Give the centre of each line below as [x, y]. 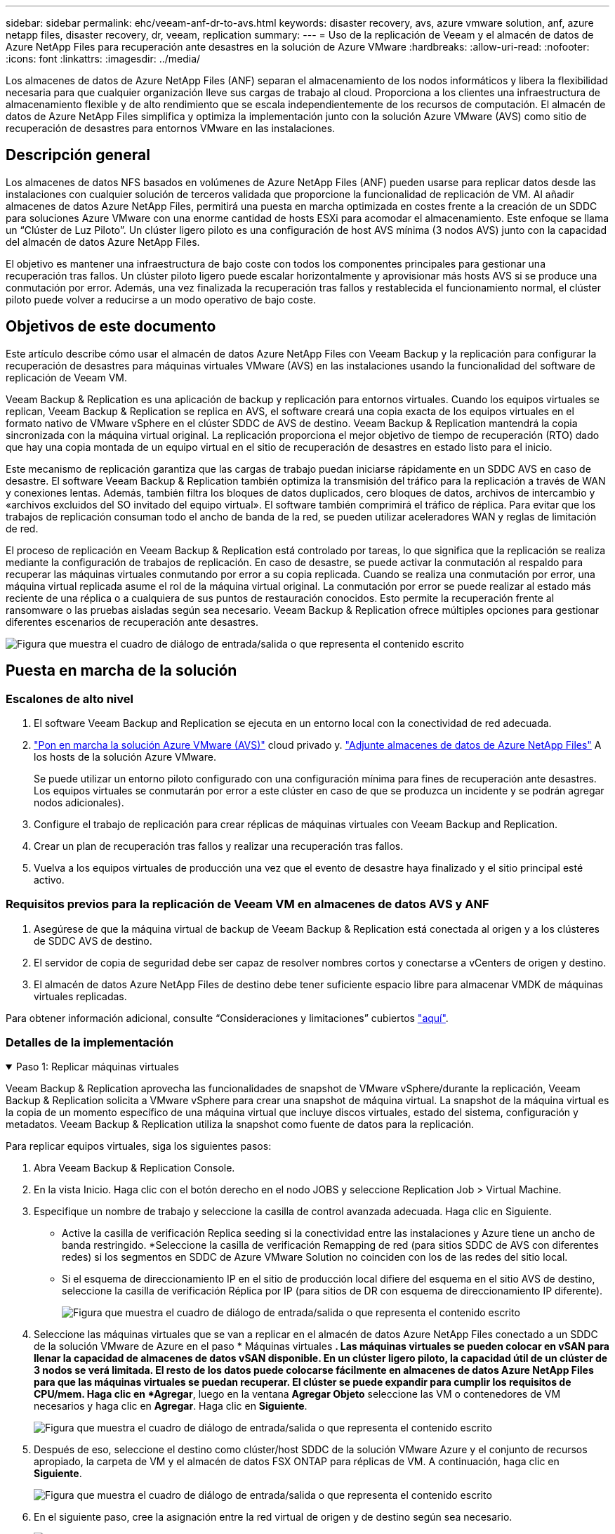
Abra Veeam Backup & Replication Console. [134, 1168]
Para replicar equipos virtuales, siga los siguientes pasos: [139, 1146]
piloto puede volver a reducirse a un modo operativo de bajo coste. [161, 299]
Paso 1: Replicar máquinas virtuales [97, 1067]
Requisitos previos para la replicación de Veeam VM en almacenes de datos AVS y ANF [247, 904]
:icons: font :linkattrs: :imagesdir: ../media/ [103, 59]
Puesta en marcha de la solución [121, 671]
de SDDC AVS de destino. [93, 940]
